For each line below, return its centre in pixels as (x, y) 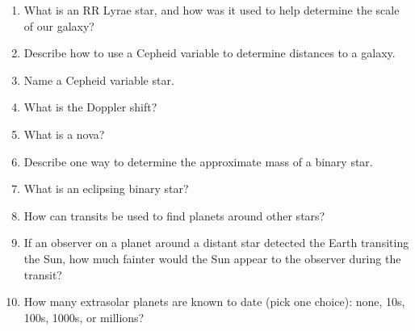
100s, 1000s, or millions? (84, 317)
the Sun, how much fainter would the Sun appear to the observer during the (212, 258)
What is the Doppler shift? (90, 107)
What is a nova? (64, 134)
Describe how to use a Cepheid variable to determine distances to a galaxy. (210, 53)
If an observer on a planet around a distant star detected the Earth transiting (216, 243)
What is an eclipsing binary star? (106, 189)
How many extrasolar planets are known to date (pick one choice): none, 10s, (214, 302)
